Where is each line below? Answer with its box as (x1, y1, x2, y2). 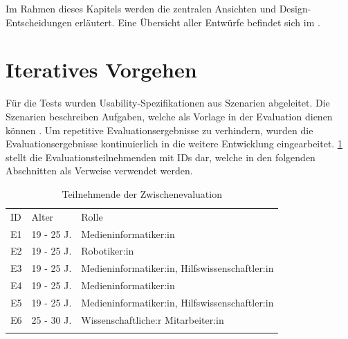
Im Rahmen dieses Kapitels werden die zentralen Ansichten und (6, 1, 276, 15)
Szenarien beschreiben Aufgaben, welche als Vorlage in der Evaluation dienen (6, 109, 333, 123)
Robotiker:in (81, 244, 134, 258)
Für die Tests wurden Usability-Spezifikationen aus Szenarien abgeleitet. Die (6, 95, 330, 110)
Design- (279, 1, 311, 15)
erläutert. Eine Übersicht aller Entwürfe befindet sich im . (75, 15, 320, 29)
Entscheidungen (6, 15, 72, 29)
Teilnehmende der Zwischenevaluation (62, 186, 222, 201)
